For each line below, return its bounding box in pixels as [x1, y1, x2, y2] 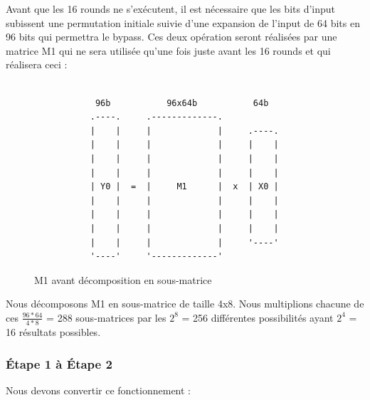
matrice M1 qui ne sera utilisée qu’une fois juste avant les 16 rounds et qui [6, 43, 331, 58]
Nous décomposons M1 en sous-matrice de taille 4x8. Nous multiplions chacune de [6, 296, 364, 311]
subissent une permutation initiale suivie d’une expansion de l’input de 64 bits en [6, 15, 360, 30]
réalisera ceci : [6, 57, 68, 72]
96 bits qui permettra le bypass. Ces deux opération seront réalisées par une [6, 29, 337, 44]
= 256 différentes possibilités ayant [181, 310, 334, 325]
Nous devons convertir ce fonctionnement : [6, 383, 191, 397]
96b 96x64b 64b [95, 98, 269, 108]
